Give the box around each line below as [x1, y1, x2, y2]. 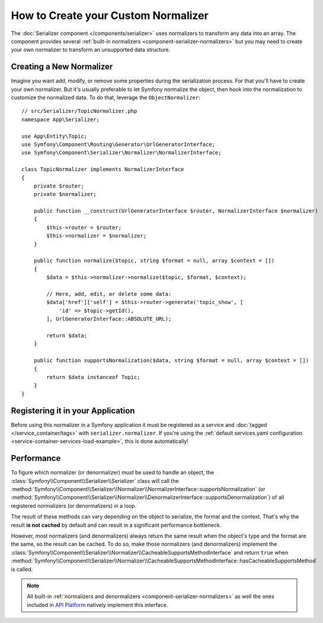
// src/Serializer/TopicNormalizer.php [21, 107, 137, 115]
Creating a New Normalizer [11, 62, 113, 72]
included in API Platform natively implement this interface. [27, 601, 168, 608]
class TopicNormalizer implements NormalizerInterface [21, 166, 184, 173]
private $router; [33, 182, 84, 189]
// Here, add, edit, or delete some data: [46, 291, 172, 297]
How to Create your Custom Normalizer [11, 9, 209, 22]
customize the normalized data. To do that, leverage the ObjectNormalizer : [11, 94, 201, 101]
